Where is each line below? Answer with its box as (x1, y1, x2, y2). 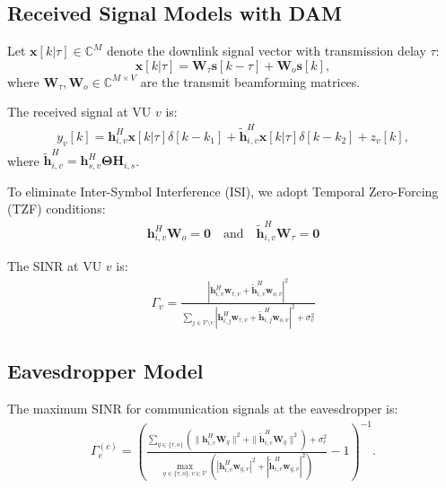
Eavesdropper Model (7, 357, 204, 385)
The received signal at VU (7, 102, 152, 121)
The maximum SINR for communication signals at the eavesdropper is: (7, 398, 398, 417)
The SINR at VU (7, 257, 102, 275)
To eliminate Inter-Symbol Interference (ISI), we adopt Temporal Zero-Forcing (7, 181, 439, 200)
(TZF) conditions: (7, 199, 106, 218)
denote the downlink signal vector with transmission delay (106, 41, 426, 60)
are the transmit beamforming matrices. (140, 72, 361, 91)
